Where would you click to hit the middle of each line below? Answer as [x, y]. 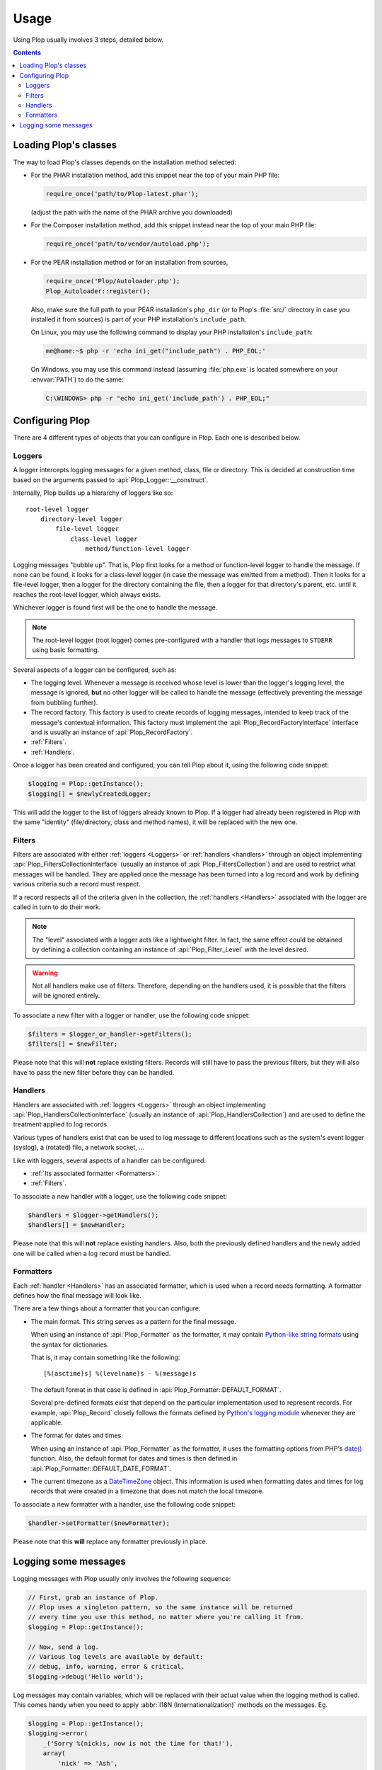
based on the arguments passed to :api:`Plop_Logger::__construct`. [111, 480]
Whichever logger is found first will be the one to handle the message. [115, 607]
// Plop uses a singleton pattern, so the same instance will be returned [161, 1607]
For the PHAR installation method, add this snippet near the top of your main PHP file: [155, 175]
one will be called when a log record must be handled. [92, 1253]
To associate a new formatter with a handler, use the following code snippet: [125, 1504]
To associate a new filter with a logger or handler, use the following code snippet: [132, 1015]
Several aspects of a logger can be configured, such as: [95, 670]
